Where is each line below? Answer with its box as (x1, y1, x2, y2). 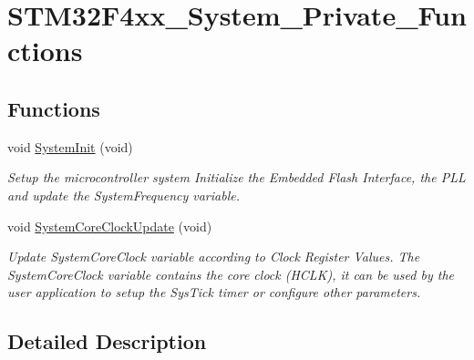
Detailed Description (7, 327, 207, 355)
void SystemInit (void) (7, 137, 133, 156)
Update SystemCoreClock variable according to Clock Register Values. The (7, 247, 420, 266)
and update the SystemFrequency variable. (7, 185, 240, 204)
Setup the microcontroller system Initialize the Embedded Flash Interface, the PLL (7, 168, 466, 187)
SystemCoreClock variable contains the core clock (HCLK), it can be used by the (7, 264, 454, 283)
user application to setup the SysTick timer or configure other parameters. (7, 283, 421, 302)
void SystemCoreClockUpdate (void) (7, 216, 212, 235)
